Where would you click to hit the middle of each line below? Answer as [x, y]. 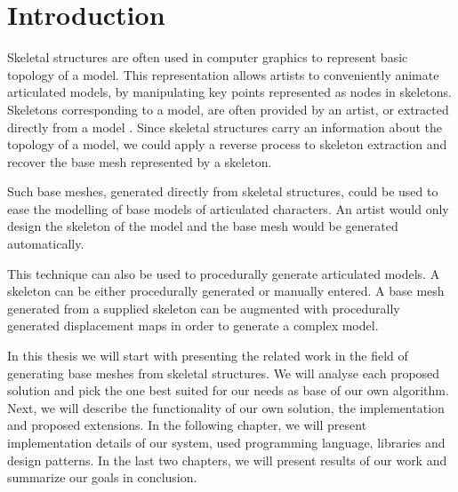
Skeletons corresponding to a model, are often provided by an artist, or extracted [228, 109]
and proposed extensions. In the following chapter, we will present [187, 425]
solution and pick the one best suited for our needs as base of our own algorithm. [228, 390]
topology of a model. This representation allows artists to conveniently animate [223, 74]
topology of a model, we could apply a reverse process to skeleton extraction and [227, 144]
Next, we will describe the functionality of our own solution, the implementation [226, 407]
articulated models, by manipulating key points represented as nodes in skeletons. [229, 92]
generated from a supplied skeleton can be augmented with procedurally [204, 308]
